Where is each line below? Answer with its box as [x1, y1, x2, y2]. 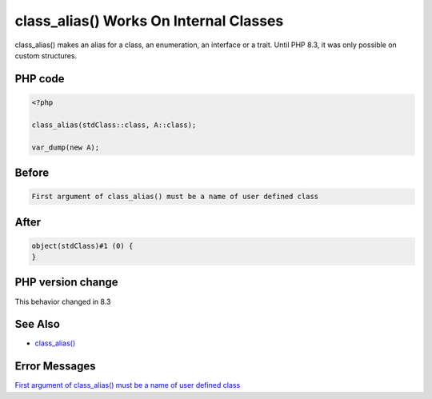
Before [14, 166, 50, 179]
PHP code [14, 72, 65, 86]
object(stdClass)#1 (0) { [31, 241, 134, 250]
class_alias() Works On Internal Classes [14, 12, 284, 30]
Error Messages [14, 360, 96, 373]
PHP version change [14, 276, 119, 289]
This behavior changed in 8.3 [14, 297, 111, 306]
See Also [14, 317, 60, 331]
